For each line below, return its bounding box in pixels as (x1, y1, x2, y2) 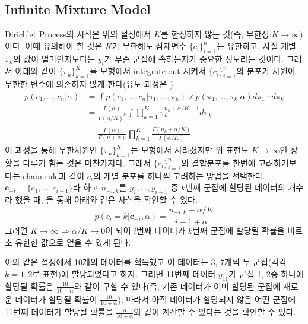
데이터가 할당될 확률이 (15, 293, 97, 305)
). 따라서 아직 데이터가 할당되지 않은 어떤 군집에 (118, 293, 296, 305)
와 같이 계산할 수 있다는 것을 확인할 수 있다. (134, 306, 296, 318)
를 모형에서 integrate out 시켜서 (90, 65, 207, 77)
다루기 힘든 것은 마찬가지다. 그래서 (23, 156, 151, 169)
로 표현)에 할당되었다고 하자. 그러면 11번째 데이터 (32, 268, 216, 280)
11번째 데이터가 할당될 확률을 (5, 306, 113, 318)
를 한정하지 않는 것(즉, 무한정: (161, 28, 272, 40)
